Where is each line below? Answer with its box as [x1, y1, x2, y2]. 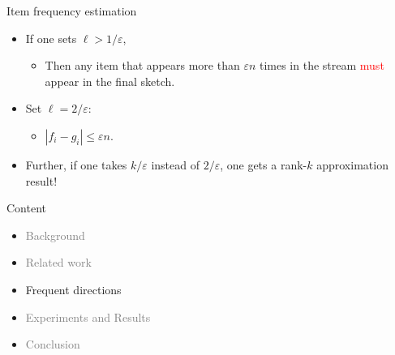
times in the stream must [259, 57, 384, 74]
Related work [25, 254, 92, 271]
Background [25, 226, 85, 243]
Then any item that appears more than [45, 57, 240, 74]
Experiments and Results [25, 308, 151, 325]
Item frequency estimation [6, 2, 137, 19]
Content [6, 199, 46, 216]
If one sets [25, 29, 77, 46]
